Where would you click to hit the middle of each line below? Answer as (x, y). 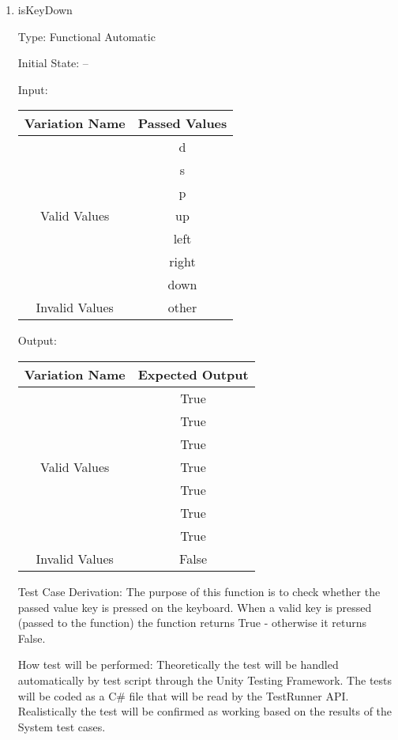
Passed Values (182, 123)
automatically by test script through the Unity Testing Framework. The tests (205, 680)
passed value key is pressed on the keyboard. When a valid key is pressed (195, 607)
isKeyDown (45, 9)
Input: (33, 89)
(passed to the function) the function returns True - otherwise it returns (192, 623)
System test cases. (62, 726)
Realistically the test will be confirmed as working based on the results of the (205, 711)
